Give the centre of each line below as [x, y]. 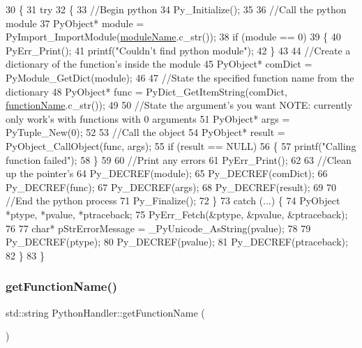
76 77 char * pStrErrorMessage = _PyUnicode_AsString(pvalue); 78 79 [158, 228]
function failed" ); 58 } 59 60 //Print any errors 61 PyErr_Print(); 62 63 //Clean [179, 159]
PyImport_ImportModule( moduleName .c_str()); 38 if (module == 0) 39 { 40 [173, 37]
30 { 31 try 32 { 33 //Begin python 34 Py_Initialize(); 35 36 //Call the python [176, 9]
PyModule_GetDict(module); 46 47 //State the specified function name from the [180, 77]
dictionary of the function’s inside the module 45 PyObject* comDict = [159, 64]
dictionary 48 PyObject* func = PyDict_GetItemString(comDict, [146, 91]
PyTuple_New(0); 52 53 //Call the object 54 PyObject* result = [145, 132]
